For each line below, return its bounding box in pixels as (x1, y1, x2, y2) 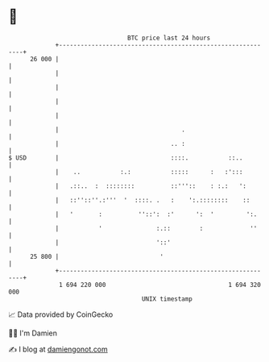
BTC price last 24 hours (127, 34, 211, 42)
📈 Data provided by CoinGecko (8, 310, 114, 319)
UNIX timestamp (141, 294, 193, 303)
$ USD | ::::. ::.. (8, 153, 243, 162)
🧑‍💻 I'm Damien (8, 328, 58, 338)
